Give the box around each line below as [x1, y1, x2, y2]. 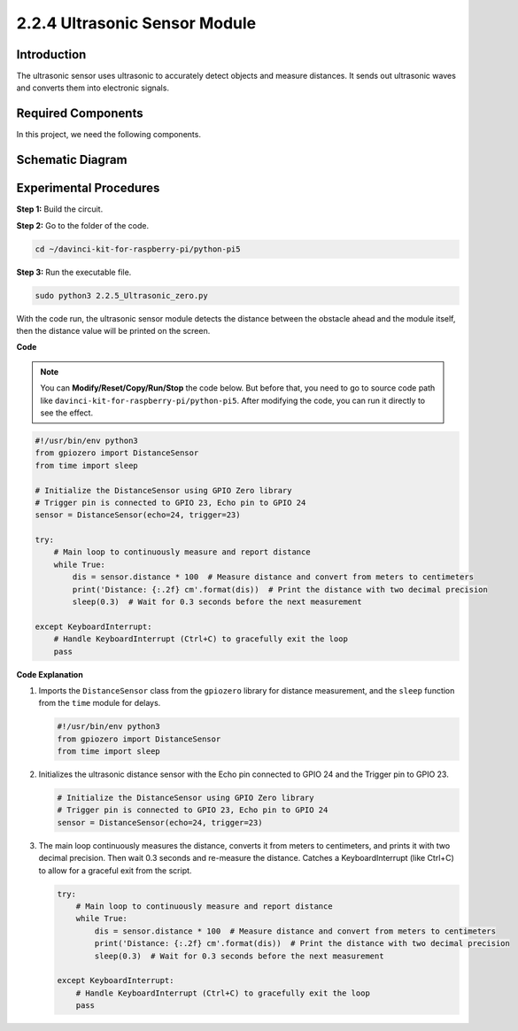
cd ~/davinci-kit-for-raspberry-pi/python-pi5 [35, 244, 241, 254]
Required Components [16, 106, 143, 121]
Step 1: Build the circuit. [16, 204, 104, 214]
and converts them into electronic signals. [16, 82, 170, 93]
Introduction [16, 47, 87, 62]
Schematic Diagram [16, 152, 128, 167]
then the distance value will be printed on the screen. [16, 326, 211, 336]
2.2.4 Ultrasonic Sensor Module [16, 13, 257, 33]
